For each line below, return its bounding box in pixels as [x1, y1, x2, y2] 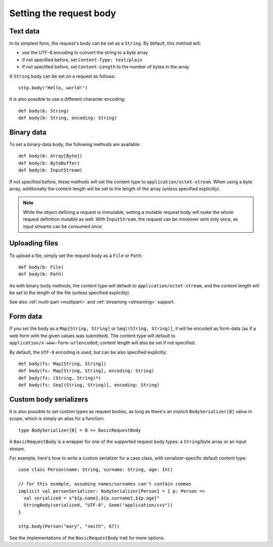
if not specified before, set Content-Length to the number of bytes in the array [22, 64, 190, 70]
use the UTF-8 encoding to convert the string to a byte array [22, 50, 149, 56]
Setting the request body [9, 8, 116, 19]
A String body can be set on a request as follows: [9, 73, 116, 79]
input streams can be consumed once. [23, 223, 103, 229]
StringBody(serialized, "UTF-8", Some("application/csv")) [23, 502, 173, 508]
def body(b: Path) [18, 271, 64, 277]
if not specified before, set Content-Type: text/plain [22, 56, 143, 63]
